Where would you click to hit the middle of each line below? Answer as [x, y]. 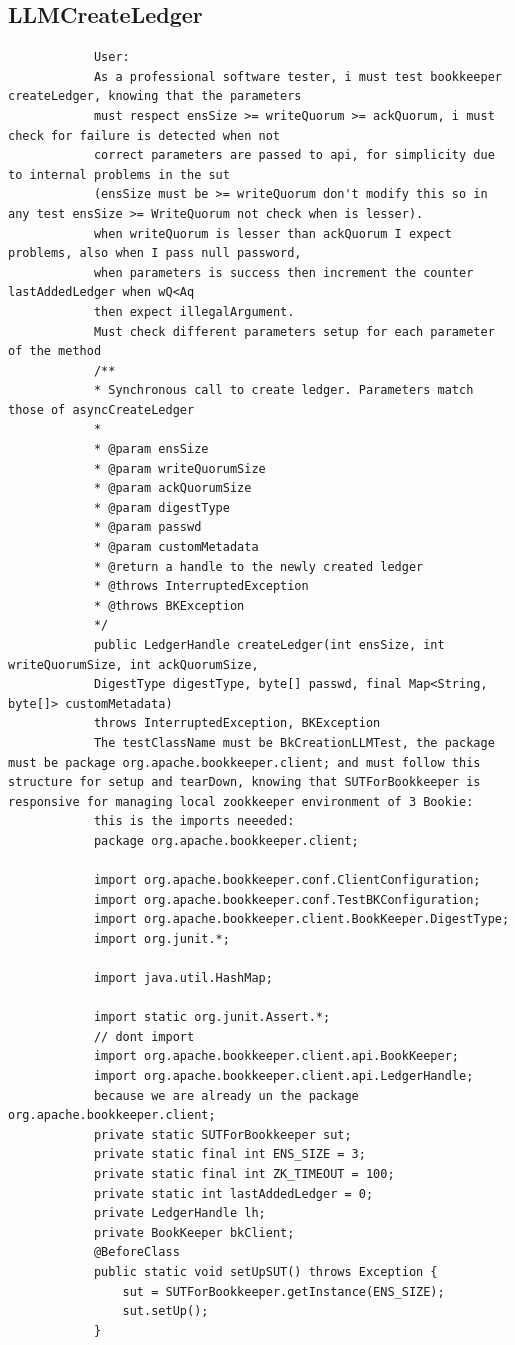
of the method [55, 351]
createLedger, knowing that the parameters [155, 96]
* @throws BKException [169, 605]
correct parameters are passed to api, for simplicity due [294, 155]
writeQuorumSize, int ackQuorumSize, [133, 664]
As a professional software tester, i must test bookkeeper [297, 76]
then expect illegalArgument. [194, 311]
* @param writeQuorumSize [179, 468]
